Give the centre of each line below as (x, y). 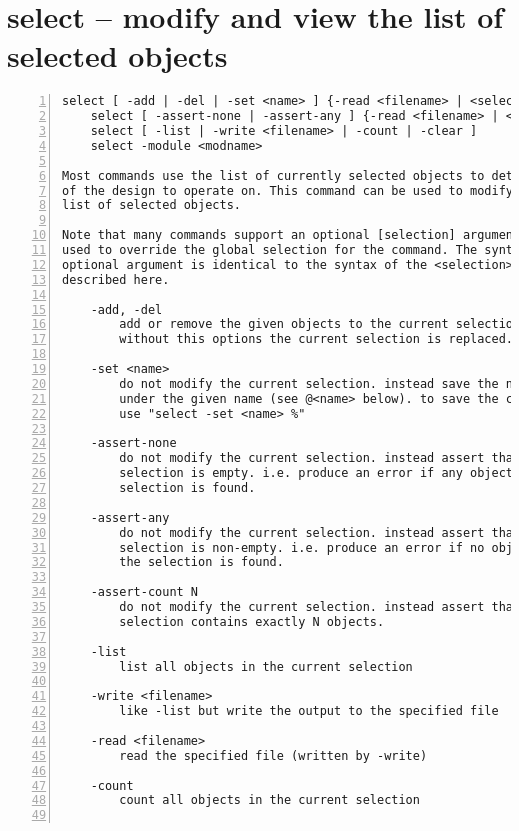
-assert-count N (144, 592)
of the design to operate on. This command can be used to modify (288, 190)
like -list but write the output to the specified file (309, 711)
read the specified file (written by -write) (273, 755)
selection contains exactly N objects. (252, 621)
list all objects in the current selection (266, 666)
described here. (116, 279)
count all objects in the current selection (269, 800)
